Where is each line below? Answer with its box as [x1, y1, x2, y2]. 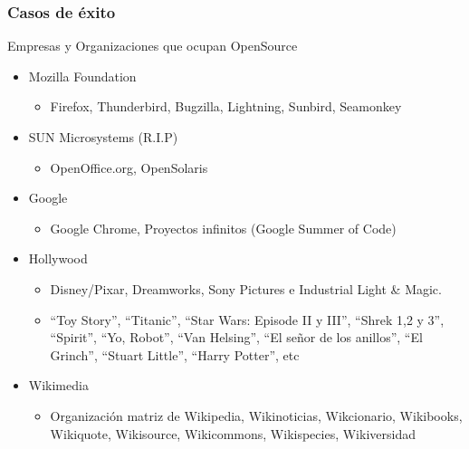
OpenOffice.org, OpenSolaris [50, 158, 208, 177]
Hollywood [28, 249, 88, 268]
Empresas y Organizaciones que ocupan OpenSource [7, 36, 298, 55]
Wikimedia [28, 376, 89, 395]
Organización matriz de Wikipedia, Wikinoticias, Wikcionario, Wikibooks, [50, 406, 463, 425]
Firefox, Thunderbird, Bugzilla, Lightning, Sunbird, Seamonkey [50, 97, 402, 116]
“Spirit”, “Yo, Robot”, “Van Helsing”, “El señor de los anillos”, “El [50, 328, 423, 347]
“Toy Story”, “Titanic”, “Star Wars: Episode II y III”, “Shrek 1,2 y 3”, [50, 310, 445, 329]
